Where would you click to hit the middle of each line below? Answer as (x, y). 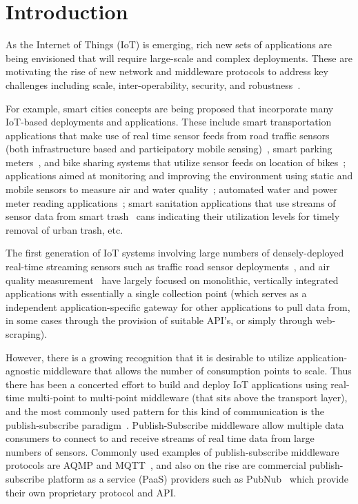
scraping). (27, 334)
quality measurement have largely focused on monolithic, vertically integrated (172, 280)
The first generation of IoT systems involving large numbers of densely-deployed (175, 253)
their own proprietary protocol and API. (91, 492)
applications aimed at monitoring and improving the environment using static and (179, 175)
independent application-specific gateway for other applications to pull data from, (178, 306)
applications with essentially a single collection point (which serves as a (156, 293)
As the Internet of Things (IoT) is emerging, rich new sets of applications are (169, 44)
